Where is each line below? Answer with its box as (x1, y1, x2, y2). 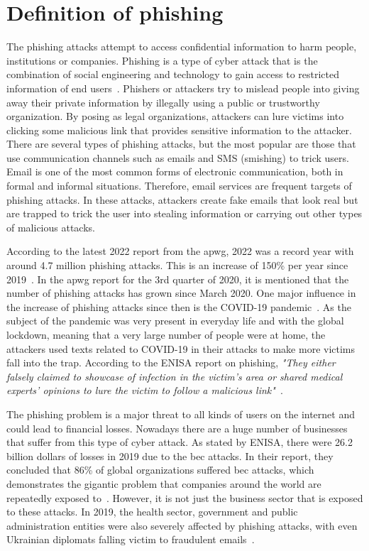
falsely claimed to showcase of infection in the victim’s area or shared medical (6, 369, 343, 383)
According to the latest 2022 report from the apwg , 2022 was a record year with (6, 244, 354, 258)
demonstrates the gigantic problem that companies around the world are (6, 476, 321, 491)
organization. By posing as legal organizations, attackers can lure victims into (6, 109, 344, 124)
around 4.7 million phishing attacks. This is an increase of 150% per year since (6, 258, 348, 273)
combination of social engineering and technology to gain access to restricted (6, 67, 340, 82)
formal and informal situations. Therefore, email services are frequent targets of (6, 178, 352, 193)
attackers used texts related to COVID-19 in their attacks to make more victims (6, 341, 356, 356)
